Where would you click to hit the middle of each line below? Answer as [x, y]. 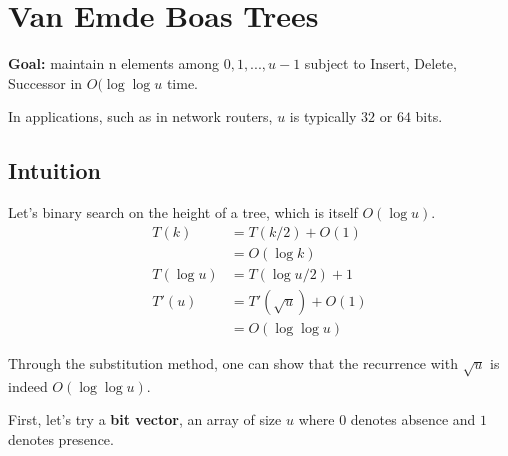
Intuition [54, 170]
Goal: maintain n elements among [113, 63]
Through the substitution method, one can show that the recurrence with [233, 362]
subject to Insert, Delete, [380, 63]
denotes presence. [61, 438]
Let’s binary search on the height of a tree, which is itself [183, 212]
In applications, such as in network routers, [140, 116]
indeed [28, 385]
